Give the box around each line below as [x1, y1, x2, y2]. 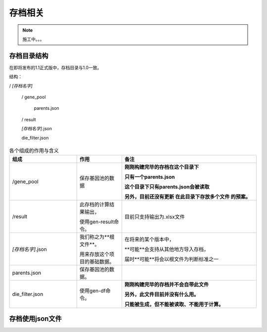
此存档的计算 [79, 201, 110, 208]
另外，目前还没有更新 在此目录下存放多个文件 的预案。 [124, 193, 251, 200]
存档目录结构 [9, 51, 48, 60]
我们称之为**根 [79, 234, 115, 240]
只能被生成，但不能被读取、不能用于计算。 [124, 301, 224, 308]
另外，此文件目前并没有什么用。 [124, 291, 199, 298]
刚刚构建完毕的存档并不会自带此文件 [124, 281, 209, 288]
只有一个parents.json [124, 174, 175, 181]
